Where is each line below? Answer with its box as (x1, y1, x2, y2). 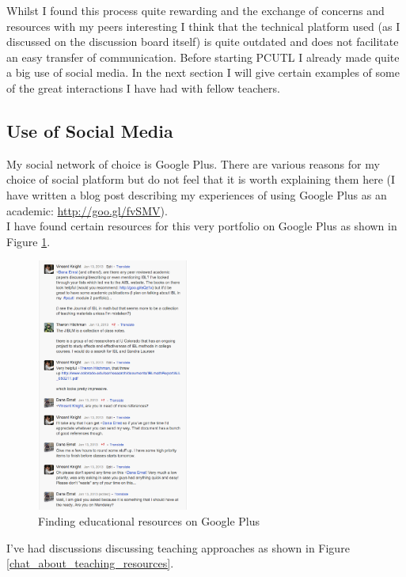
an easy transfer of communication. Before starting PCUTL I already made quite (6, 48, 400, 65)
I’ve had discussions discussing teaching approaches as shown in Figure (6, 539, 350, 556)
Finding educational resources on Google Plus (38, 512, 260, 529)
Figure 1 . (6, 233, 51, 249)
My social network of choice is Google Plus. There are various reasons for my (6, 155, 380, 172)
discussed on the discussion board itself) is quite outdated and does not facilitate (6, 33, 399, 50)
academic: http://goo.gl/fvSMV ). (6, 202, 168, 218)
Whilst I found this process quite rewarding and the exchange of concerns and (6, 2, 385, 18)
